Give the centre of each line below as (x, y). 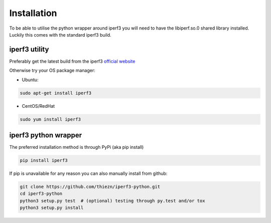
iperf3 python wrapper (46, 135)
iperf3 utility (29, 49)
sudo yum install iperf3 (50, 119)
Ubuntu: (30, 80)
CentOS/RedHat (38, 106)
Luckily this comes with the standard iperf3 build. (60, 35)
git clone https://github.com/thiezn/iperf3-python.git (90, 187)
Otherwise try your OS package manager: (52, 71)
